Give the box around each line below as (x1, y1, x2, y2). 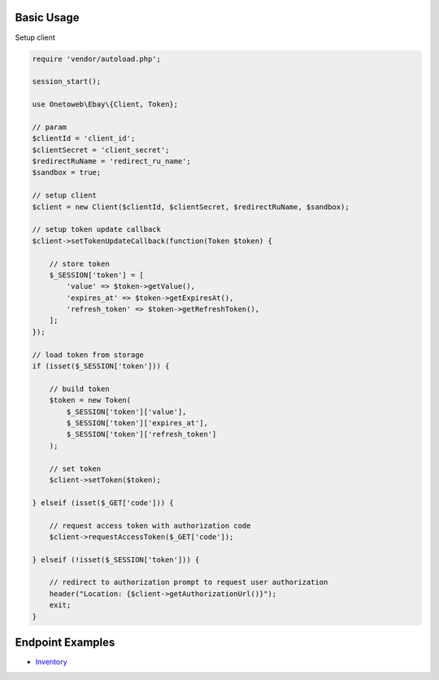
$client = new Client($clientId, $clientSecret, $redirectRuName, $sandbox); (32, 202, 350, 211)
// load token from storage (32, 350, 144, 360)
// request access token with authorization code (49, 521, 251, 530)
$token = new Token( (49, 395, 132, 405)
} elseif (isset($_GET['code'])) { (32, 498, 174, 508)
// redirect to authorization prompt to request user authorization (49, 578, 328, 587)
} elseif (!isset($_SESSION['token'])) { (32, 555, 200, 564)
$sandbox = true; (32, 168, 102, 177)
